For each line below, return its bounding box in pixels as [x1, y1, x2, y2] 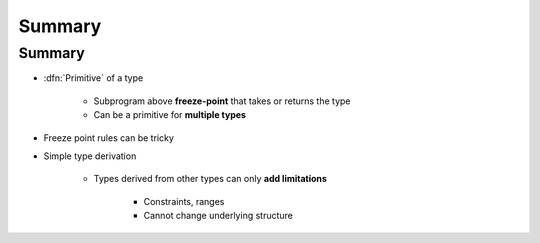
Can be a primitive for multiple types [93, 109, 247, 121]
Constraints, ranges [143, 195, 225, 207]
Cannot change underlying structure [143, 210, 294, 222]
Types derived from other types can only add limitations [93, 173, 327, 185]
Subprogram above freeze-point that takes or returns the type [93, 95, 351, 107]
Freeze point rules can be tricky [43, 131, 175, 144]
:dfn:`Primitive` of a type [43, 72, 144, 84]
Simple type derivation [43, 150, 137, 162]
